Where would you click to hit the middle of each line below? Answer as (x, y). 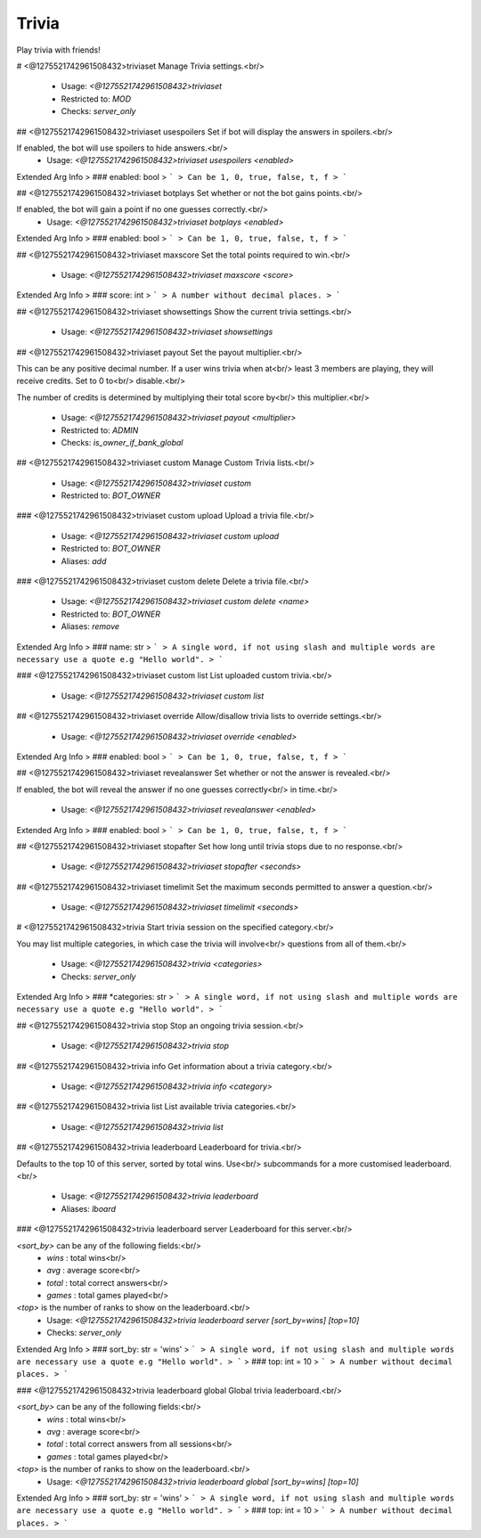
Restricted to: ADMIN (100, 430)
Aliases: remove (90, 626)
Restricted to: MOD (96, 99)
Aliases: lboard (88, 1208)
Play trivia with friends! (59, 50)
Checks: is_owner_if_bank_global (122, 442)
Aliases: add (84, 560)
